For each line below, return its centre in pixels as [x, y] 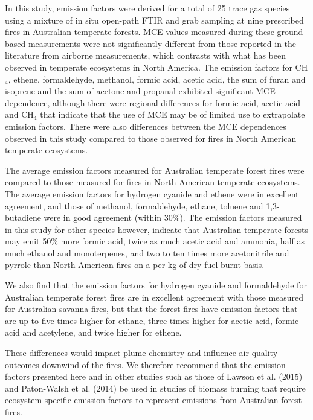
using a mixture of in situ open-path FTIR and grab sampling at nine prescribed [154, 20]
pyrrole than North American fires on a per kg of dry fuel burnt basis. [135, 265]
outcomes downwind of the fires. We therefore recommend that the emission [145, 364]
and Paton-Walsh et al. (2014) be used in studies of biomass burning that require [155, 388]
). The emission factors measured [241, 218]
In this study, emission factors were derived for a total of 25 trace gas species [147, 8]
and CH [19, 114]
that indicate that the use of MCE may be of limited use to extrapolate [173, 114]
